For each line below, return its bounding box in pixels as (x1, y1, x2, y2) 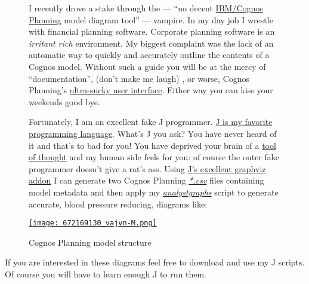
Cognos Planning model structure (29, 236, 152, 248)
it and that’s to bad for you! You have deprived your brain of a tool (29, 139, 276, 151)
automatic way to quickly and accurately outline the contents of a (29, 48, 270, 61)
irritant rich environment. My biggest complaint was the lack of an (29, 36, 274, 49)
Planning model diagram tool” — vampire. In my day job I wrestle (29, 13, 273, 26)
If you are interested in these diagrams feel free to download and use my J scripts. (5, 256, 305, 268)
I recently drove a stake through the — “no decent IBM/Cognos (29, 2, 263, 14)
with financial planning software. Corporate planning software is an (29, 25, 275, 38)
